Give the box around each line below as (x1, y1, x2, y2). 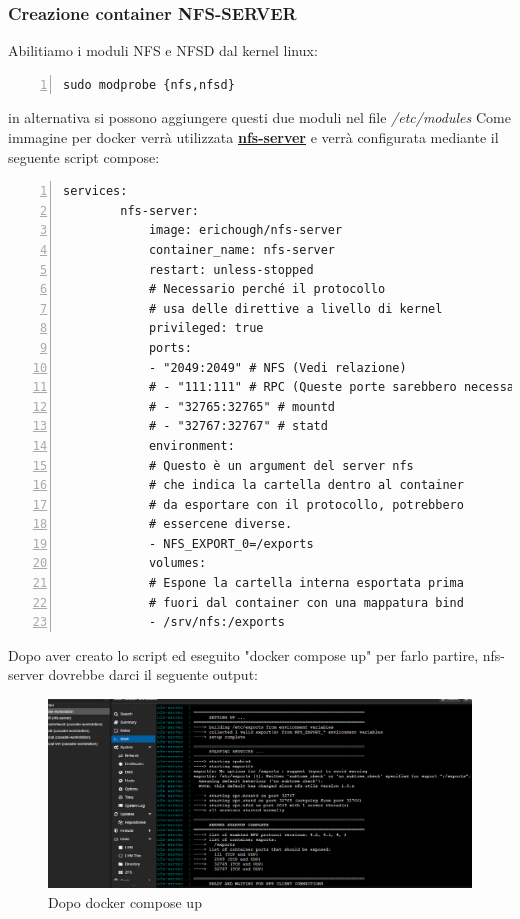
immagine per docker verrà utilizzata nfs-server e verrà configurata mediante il (8, 127, 499, 147)
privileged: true (148, 321, 264, 336)
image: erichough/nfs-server (148, 223, 343, 238)
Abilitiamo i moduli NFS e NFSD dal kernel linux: (8, 40, 318, 61)
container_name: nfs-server (148, 242, 336, 257)
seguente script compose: (8, 146, 160, 167)
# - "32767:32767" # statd (148, 419, 328, 434)
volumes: (148, 556, 207, 571)
